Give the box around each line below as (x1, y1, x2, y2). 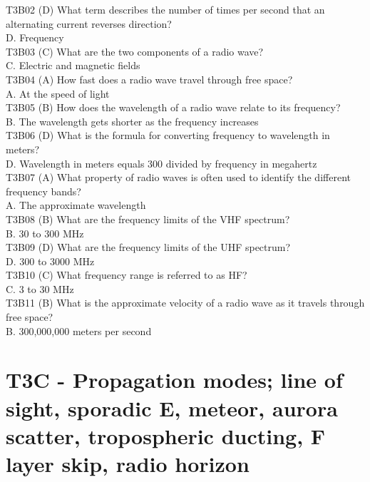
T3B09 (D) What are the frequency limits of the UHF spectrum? (6, 240, 291, 255)
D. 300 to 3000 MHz (6, 253, 95, 268)
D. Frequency (6, 30, 64, 45)
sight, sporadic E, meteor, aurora (6, 393, 338, 422)
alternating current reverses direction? (6, 16, 172, 31)
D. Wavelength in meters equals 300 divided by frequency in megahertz (6, 155, 317, 170)
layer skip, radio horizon (6, 449, 250, 478)
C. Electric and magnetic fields (6, 58, 140, 73)
